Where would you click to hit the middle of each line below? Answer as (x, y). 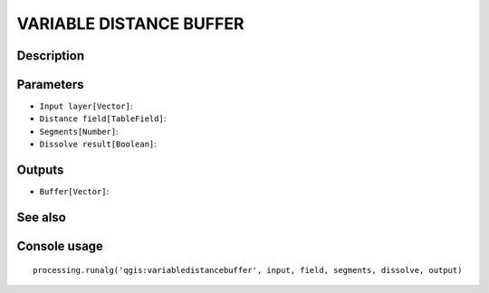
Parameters (50, 85)
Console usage (60, 246)
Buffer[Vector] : (74, 192)
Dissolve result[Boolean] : (98, 144)
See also (42, 217)
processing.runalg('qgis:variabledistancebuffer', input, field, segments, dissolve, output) (248, 270)
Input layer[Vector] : (86, 106)
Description (51, 56)
